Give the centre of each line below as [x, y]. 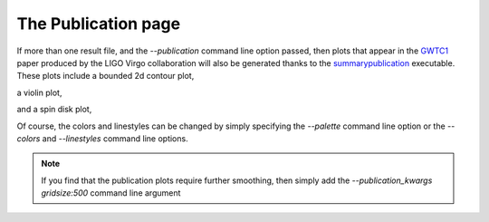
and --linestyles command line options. [115, 138]
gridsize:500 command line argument [111, 193]
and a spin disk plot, [54, 110]
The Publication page [99, 24]
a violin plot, [39, 92]
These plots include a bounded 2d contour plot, [105, 76]
